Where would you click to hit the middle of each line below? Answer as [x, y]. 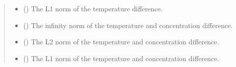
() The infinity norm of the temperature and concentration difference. [128, 25]
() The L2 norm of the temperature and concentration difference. [121, 42]
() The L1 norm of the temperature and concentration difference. [121, 58]
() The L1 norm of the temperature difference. [93, 8]
